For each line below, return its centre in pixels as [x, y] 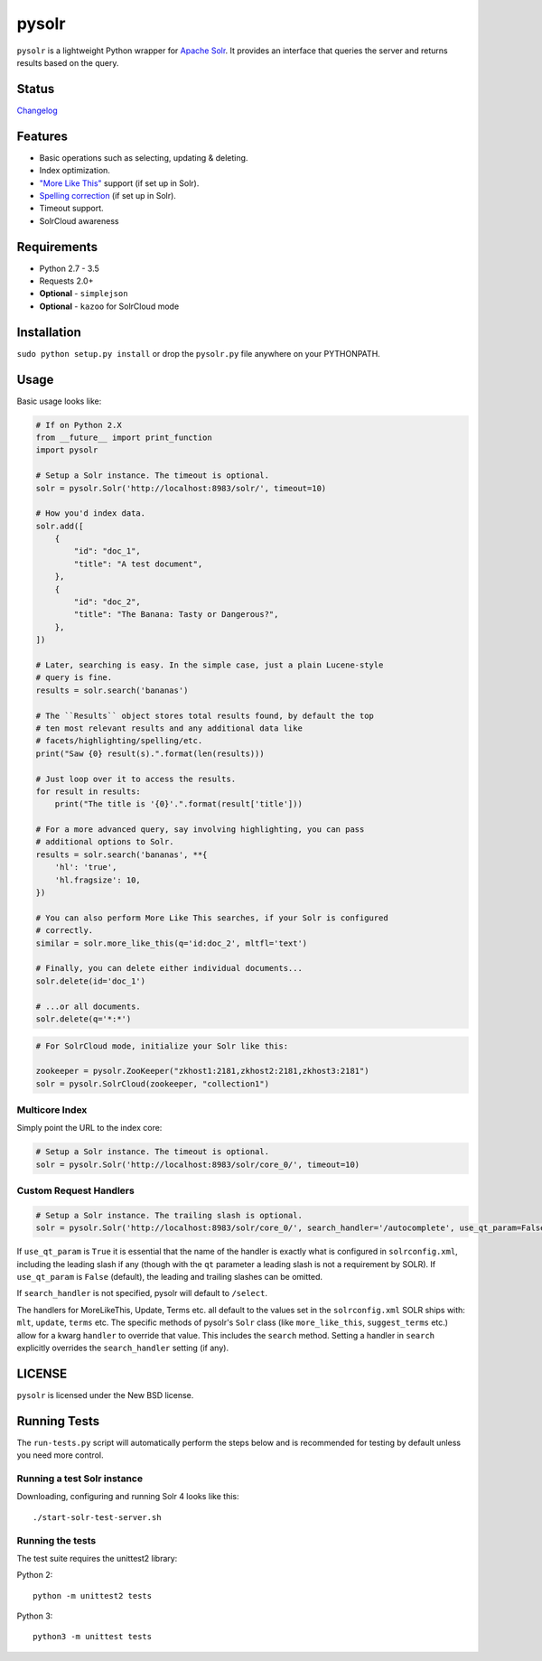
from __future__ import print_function [124, 437]
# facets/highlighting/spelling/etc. [119, 741]
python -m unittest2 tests [93, 1596]
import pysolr [67, 450]
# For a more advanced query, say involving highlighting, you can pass [200, 830]
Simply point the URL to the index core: [89, 1128]
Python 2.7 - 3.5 [69, 268]
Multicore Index [52, 1110]
